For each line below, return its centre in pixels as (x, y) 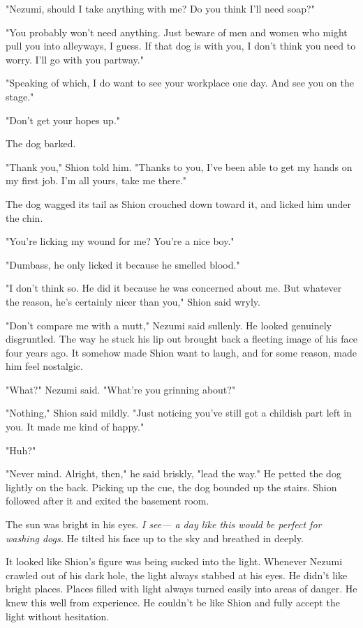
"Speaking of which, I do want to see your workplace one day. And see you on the (180, 83)
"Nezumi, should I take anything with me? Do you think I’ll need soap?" (160, 8)
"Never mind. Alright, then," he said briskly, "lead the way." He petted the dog (173, 473)
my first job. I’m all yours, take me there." (96, 180)
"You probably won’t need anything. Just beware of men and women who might (177, 32)
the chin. (24, 217)
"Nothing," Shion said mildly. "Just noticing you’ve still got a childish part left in (179, 413)
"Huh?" (21, 450)
